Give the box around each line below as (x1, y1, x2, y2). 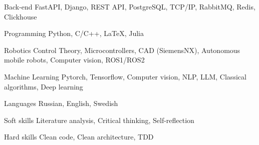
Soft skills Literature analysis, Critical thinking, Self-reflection (4, 114, 194, 125)
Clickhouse (4, 11, 37, 21)
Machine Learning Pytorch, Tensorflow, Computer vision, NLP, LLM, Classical (4, 71, 246, 81)
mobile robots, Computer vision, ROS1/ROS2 (4, 54, 145, 65)
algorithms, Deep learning (4, 81, 83, 91)
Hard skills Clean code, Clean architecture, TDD (4, 131, 154, 142)
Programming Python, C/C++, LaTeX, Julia (4, 28, 144, 38)
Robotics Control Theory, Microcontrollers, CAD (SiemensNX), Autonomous (4, 44, 240, 55)
